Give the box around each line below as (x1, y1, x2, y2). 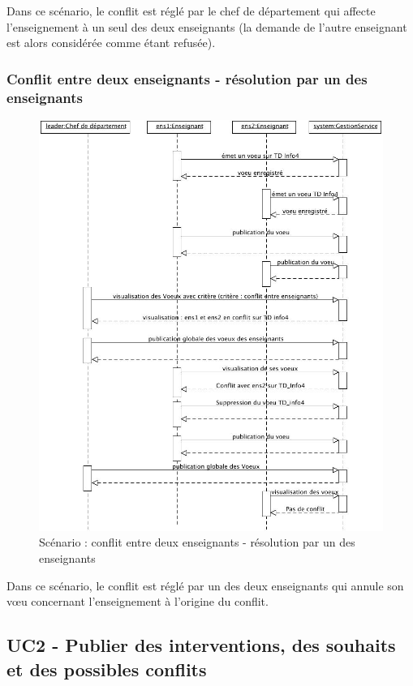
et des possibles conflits (6, 656, 207, 681)
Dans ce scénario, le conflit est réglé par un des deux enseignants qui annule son (6, 577, 404, 594)
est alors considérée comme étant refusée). (6, 34, 216, 51)
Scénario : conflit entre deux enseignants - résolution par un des (39, 534, 355, 551)
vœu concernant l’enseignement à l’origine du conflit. (6, 593, 269, 610)
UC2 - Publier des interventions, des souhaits (6, 632, 396, 658)
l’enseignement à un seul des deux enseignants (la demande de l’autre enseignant (6, 18, 407, 35)
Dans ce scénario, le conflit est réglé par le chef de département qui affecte (6, 2, 376, 19)
